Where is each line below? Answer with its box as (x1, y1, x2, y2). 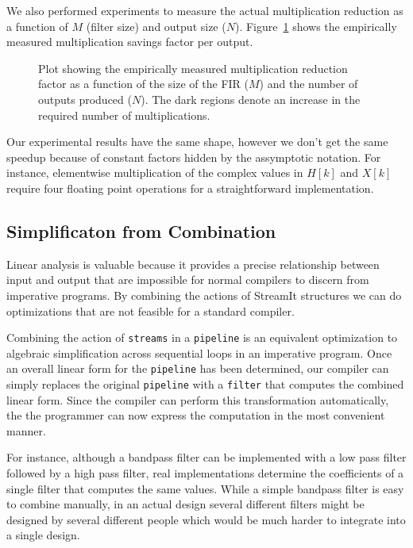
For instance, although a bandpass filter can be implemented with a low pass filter (6, 449, 407, 466)
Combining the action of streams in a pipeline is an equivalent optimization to (6, 329, 398, 346)
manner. (6, 422, 46, 439)
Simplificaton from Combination (6, 218, 276, 243)
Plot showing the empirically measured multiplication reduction (38, 59, 348, 76)
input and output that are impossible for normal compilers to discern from (6, 271, 369, 288)
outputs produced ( (38, 90, 132, 107)
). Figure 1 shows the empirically (234, 17, 397, 34)
